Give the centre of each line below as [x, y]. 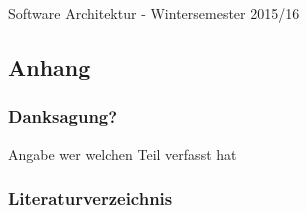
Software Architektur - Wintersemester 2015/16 [154, 13]
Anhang [49, 66]
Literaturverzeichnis [90, 198]
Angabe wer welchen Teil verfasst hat [122, 153]
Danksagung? [63, 116]
